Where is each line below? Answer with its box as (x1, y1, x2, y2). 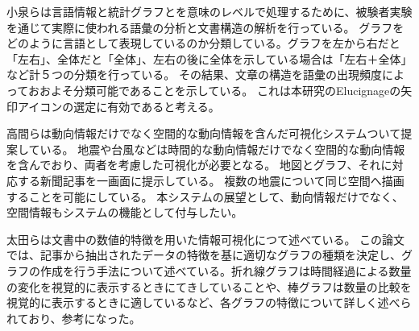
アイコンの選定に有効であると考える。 (17, 97, 220, 114)
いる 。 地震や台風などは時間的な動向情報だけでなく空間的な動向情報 (39, 140, 405, 157)
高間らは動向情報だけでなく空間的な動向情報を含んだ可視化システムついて (6, 125, 401, 142)
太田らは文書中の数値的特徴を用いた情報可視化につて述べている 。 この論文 (6, 230, 405, 247)
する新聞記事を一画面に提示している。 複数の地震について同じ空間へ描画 (17, 172, 404, 188)
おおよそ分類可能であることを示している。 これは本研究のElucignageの (27, 81, 401, 98)
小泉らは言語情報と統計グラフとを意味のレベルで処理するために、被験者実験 (6, 3, 413, 19)
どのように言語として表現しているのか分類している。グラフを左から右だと (6, 35, 400, 52)
